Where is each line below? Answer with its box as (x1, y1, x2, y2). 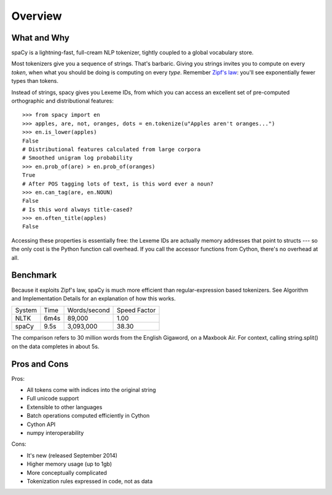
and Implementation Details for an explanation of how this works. (11, 295, 176, 302)
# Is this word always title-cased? (22, 206, 133, 213)
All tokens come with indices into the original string (26, 386, 156, 394)
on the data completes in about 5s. (11, 343, 100, 350)
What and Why (11, 33, 70, 43)
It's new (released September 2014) (26, 451, 118, 459)
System (15, 306, 37, 314)
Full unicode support (26, 395, 79, 402)
